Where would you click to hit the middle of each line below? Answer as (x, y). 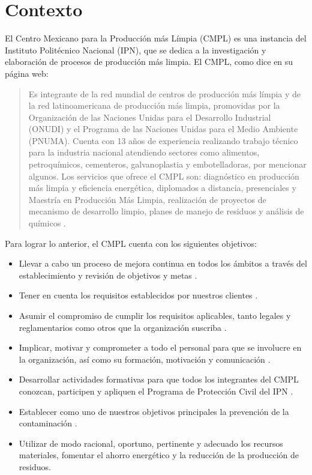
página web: (27, 73)
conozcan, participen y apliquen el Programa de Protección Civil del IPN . (156, 391)
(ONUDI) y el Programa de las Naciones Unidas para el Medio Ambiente (163, 129)
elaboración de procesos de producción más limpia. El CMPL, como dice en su (149, 62)
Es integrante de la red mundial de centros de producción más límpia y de (165, 93)
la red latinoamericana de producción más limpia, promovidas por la (154, 105)
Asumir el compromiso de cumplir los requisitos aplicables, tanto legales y (155, 315)
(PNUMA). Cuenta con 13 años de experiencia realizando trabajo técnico (163, 140)
